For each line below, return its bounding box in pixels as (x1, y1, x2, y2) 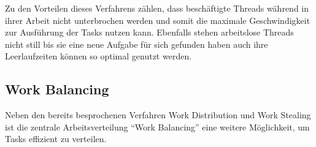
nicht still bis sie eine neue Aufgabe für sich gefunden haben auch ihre (5, 37, 268, 50)
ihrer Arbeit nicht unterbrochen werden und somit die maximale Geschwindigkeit (5, 13, 310, 26)
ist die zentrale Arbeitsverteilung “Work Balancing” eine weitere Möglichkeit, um (5, 120, 310, 133)
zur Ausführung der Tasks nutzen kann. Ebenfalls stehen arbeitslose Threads (5, 26, 294, 39)
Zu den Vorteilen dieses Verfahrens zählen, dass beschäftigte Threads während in (5, 2, 309, 14)
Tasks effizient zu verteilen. (5, 132, 107, 145)
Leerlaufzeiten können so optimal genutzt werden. (5, 50, 192, 62)
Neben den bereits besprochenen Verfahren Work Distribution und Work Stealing (5, 108, 311, 121)
